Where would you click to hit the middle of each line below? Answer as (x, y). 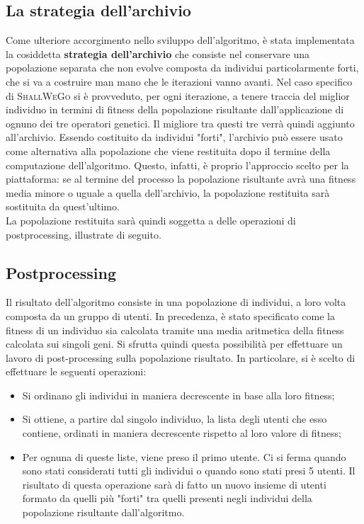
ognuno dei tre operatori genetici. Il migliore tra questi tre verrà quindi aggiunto (180, 123)
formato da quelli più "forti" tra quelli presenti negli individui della (167, 498)
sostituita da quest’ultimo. (63, 206)
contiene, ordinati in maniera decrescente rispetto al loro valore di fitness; (182, 433)
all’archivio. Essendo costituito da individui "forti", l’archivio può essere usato (174, 137)
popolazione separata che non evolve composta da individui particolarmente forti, (182, 68)
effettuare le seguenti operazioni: (76, 371)
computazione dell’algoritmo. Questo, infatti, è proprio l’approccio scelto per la (177, 165)
